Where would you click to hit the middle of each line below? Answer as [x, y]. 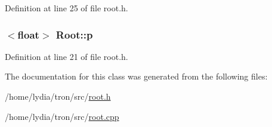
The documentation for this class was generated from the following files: [136, 76]
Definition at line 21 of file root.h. [67, 56]
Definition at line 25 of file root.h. [67, 8]
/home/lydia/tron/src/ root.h [58, 96]
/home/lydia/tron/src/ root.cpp [62, 116]
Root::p [74, 34]
